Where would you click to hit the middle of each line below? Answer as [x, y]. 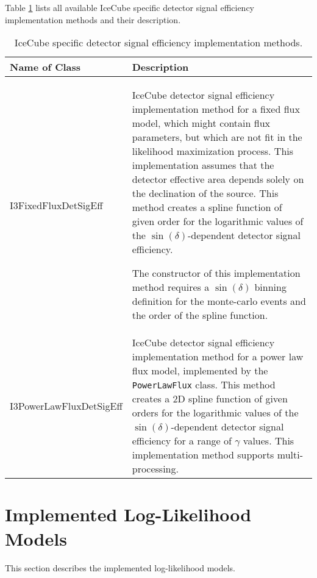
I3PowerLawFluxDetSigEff [66, 405]
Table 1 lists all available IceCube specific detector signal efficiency [130, 7]
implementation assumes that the [203, 165]
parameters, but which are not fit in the [217, 137]
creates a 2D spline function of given [210, 399]
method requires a [171, 287]
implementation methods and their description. [93, 19]
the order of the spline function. [200, 315]
